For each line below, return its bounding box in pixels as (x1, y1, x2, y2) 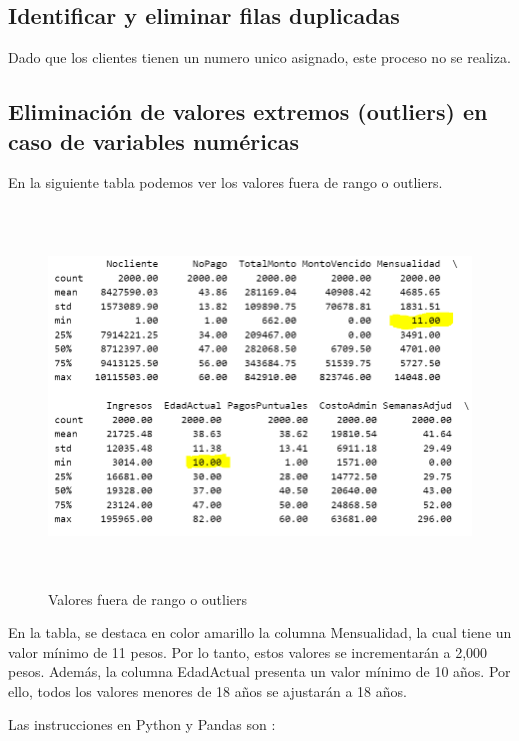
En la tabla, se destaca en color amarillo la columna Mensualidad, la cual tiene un (8, 622, 512, 643)
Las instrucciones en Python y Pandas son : (8, 714, 276, 735)
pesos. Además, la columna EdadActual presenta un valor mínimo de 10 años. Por (8, 661, 511, 682)
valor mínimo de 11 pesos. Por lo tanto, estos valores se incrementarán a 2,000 (8, 641, 488, 662)
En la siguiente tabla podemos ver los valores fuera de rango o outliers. (8, 172, 443, 193)
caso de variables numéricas (8, 125, 299, 156)
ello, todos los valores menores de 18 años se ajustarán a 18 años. (8, 680, 407, 701)
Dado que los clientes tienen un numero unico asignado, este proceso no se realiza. (8, 47, 511, 68)
